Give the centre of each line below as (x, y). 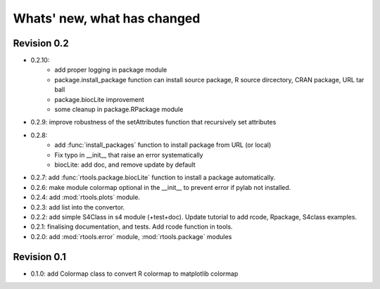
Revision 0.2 (41, 43)
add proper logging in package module (111, 70)
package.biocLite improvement (99, 99)
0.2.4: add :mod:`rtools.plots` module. (85, 198)
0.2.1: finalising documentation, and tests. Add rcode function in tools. (132, 227)
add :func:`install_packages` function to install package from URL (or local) (163, 145)
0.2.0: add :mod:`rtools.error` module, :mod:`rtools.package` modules (131, 236)
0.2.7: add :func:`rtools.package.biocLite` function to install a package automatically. (153, 178)
